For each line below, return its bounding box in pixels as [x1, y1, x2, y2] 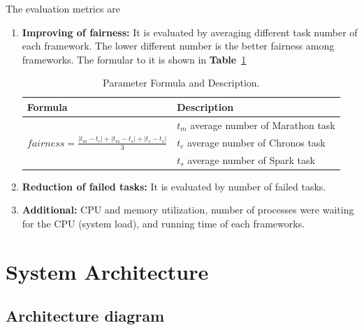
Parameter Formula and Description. [103, 75, 260, 90]
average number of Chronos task [187, 135, 326, 149]
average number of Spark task [187, 152, 315, 167]
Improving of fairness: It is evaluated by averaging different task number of [22, 24, 358, 39]
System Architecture [6, 257, 209, 285]
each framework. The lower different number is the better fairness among [22, 38, 335, 53]
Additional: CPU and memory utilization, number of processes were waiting [22, 202, 354, 217]
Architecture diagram [6, 305, 165, 327]
